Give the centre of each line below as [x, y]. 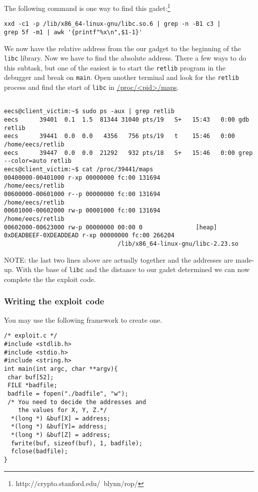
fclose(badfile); [39, 452]
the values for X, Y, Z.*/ [63, 410]
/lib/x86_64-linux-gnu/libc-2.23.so [178, 244]
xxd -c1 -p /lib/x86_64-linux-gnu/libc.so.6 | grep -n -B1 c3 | [112, 24]
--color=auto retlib [38, 161]
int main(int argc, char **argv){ [61, 369]
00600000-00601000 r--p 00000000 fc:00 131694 [82, 194]
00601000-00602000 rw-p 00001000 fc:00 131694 [82, 211]
